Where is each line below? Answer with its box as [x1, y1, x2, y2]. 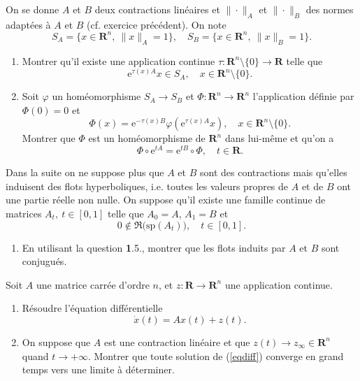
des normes [305, 2, 354, 16]
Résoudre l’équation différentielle [22, 301, 163, 315]
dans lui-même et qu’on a [224, 131, 334, 145]
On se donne [6, 2, 59, 16]
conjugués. [22, 254, 67, 268]
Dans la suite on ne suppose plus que [6, 165, 164, 180]
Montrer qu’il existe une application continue [22, 53, 215, 68]
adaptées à [6, 17, 51, 31]
